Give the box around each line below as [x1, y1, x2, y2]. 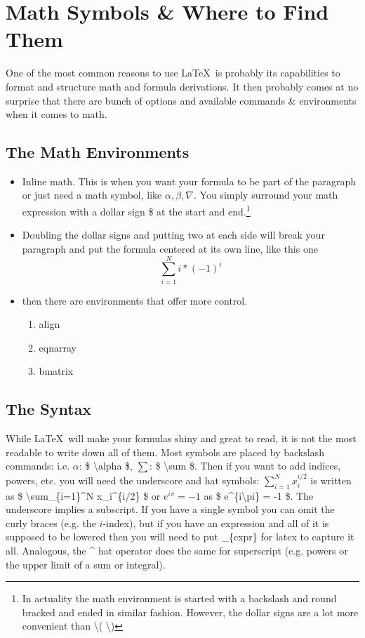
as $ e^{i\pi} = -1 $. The [204, 488, 314, 503]
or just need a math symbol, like [22, 187, 162, 202]
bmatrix [39, 364, 74, 378]
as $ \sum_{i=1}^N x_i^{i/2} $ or [6, 488, 161, 503]
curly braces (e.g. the [6, 515, 96, 530]
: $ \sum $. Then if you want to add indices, [150, 458, 341, 473]
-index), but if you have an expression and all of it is [102, 515, 329, 530]
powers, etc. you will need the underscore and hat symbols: [6, 472, 260, 487]
